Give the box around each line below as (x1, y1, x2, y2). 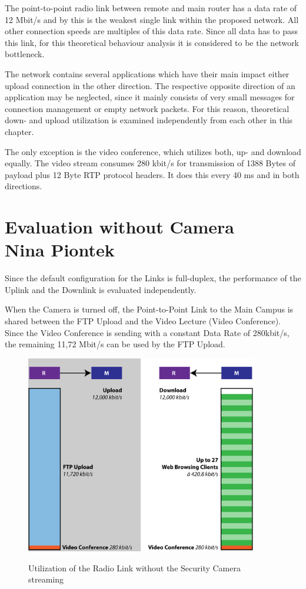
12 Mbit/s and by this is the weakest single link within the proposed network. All (5, 13, 299, 25)
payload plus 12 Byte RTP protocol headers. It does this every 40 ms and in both (5, 168, 300, 180)
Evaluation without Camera (5, 215, 234, 239)
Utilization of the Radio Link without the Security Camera (28, 561, 241, 574)
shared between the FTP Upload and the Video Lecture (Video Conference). (5, 315, 281, 327)
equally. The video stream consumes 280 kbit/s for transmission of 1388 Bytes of (5, 157, 296, 169)
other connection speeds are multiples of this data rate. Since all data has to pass (5, 25, 298, 37)
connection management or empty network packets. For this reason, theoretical (5, 102, 290, 114)
